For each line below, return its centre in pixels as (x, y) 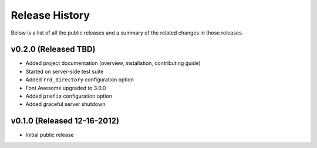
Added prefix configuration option (69, 96)
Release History (50, 15)
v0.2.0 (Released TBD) (53, 49)
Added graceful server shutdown (65, 104)
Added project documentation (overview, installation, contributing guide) (113, 63)
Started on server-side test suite (65, 71)
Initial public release (50, 135)
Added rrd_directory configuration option (80, 80)
